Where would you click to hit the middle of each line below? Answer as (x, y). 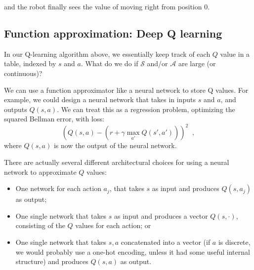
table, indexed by (30, 63)
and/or (157, 63)
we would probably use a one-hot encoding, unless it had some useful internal (133, 251)
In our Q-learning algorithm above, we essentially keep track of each (107, 54)
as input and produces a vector (161, 215)
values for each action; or (113, 225)
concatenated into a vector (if (166, 242)
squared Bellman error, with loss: (54, 119)
